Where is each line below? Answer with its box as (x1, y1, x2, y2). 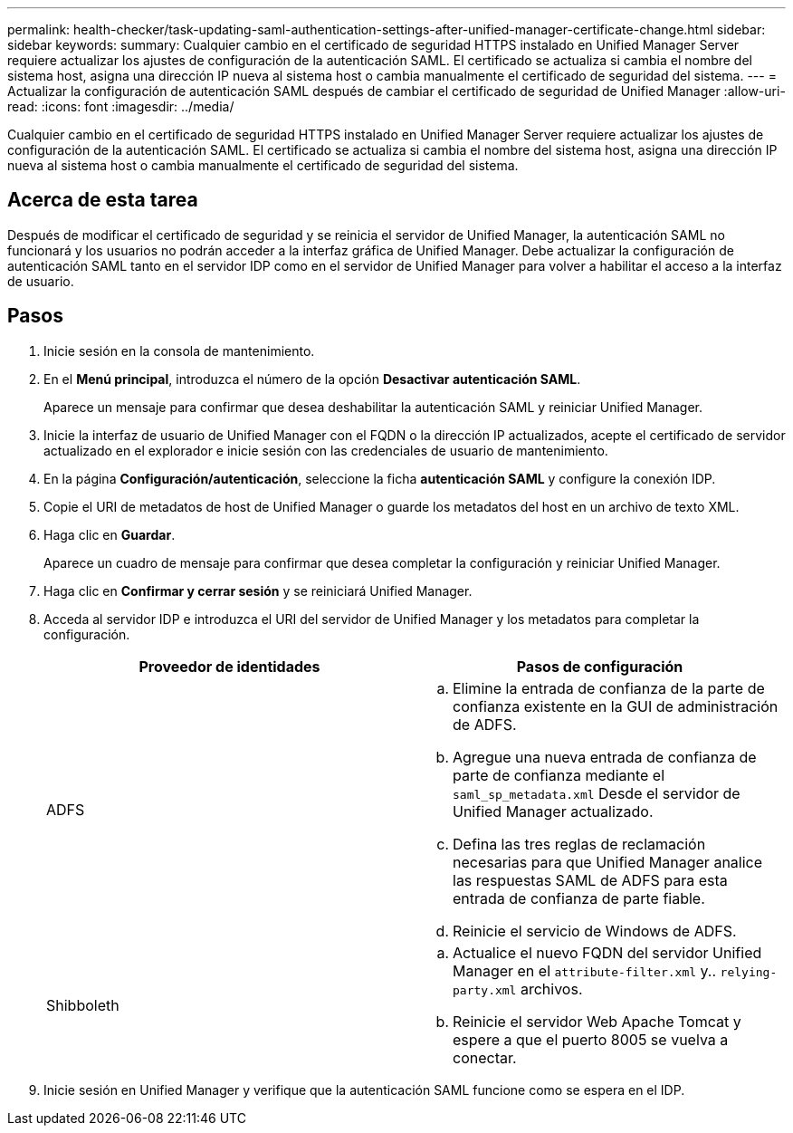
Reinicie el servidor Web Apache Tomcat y (453, 1012, 741, 1031)
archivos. (520, 979, 583, 998)
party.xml (453, 983, 517, 997)
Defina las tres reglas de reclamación (453, 834, 706, 853)
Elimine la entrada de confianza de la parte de (453, 678, 765, 697)
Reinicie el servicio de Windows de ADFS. (453, 921, 737, 940)
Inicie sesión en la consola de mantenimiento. (43, 342, 315, 359)
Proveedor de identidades (139, 657, 320, 676)
